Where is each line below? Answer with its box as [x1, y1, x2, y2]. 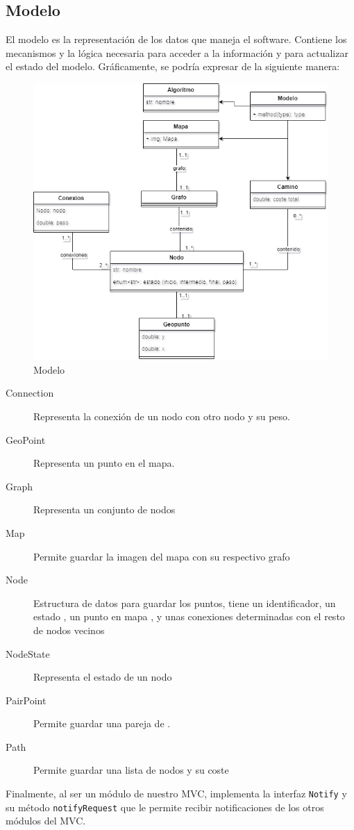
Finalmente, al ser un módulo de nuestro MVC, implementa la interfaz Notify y [6, 786, 347, 801]
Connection [6, 385, 54, 400]
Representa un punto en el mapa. [33, 456, 175, 470]
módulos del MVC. [6, 813, 86, 828]
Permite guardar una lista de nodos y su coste [33, 763, 229, 777]
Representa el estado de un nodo [33, 670, 172, 684]
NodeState [6, 646, 50, 661]
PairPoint [6, 692, 47, 707]
